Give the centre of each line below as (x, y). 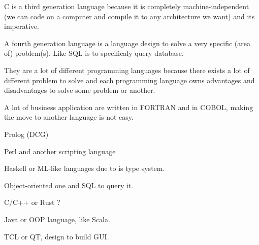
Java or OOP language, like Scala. (57, 219)
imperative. (22, 26)
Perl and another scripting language (60, 151)
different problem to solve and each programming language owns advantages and (129, 80)
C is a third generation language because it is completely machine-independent (127, 6)
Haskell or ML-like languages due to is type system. (85, 168)
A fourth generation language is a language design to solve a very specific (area (127, 43)
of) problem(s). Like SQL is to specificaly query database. (94, 53)
